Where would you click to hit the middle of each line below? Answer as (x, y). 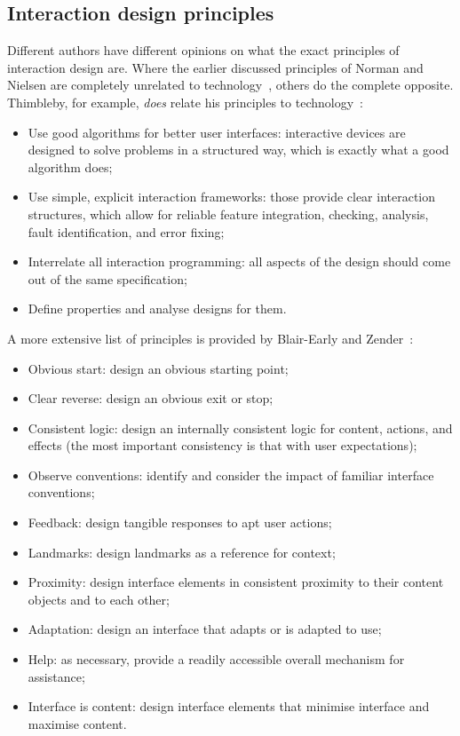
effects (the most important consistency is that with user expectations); (222, 445)
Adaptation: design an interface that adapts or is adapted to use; (205, 629)
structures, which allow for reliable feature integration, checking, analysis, (228, 214)
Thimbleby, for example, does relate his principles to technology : (185, 102)
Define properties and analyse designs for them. (157, 309)
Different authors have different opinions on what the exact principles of (203, 50)
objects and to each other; (99, 599)
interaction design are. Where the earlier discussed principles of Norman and (215, 67)
